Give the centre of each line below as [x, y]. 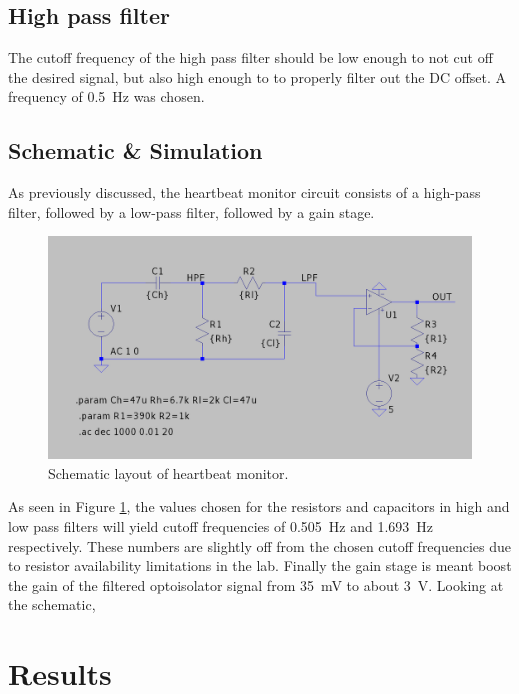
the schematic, [52, 604]
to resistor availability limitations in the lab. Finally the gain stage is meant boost [260, 565]
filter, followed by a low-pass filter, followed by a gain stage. [191, 211]
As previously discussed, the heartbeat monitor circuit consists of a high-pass [244, 192]
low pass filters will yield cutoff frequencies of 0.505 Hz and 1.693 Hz [221, 525]
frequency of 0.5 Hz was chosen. [106, 96]
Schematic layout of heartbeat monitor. [168, 472]
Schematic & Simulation [135, 150]
